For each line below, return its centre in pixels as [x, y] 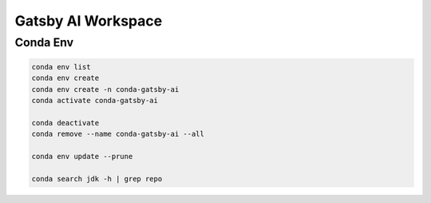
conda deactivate [65, 123]
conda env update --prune [82, 156]
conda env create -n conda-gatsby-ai [105, 89]
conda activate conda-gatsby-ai [95, 100]
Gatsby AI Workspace [89, 21]
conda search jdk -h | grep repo [97, 179]
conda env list [61, 67]
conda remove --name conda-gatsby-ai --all [118, 134]
